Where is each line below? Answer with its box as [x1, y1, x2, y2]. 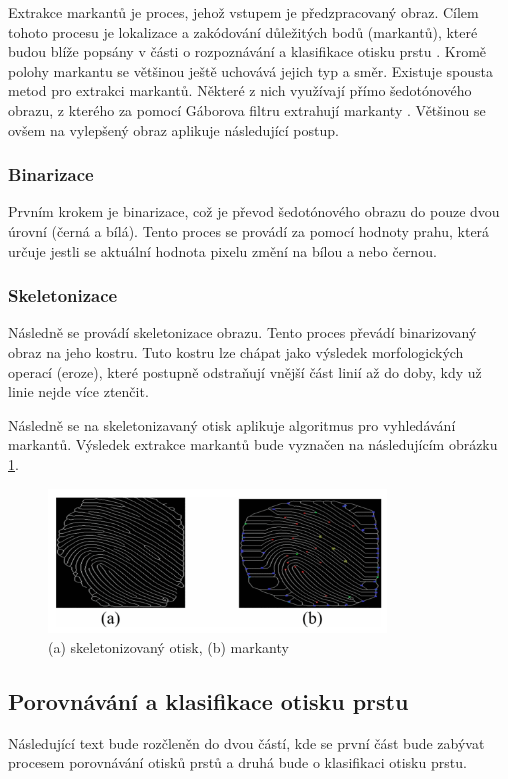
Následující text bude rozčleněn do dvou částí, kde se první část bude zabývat [8, 732, 485, 753]
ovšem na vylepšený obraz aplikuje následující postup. [8, 119, 339, 140]
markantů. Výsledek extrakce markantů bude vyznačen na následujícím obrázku [8, 434, 498, 455]
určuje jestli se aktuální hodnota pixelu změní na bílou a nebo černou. [8, 240, 437, 261]
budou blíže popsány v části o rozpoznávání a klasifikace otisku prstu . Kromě [8, 41, 487, 62]
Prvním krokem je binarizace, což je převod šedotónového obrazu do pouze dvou [8, 201, 500, 222]
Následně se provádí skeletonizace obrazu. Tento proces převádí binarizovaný [8, 322, 477, 343]
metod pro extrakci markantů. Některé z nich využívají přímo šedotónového [8, 80, 472, 101]
